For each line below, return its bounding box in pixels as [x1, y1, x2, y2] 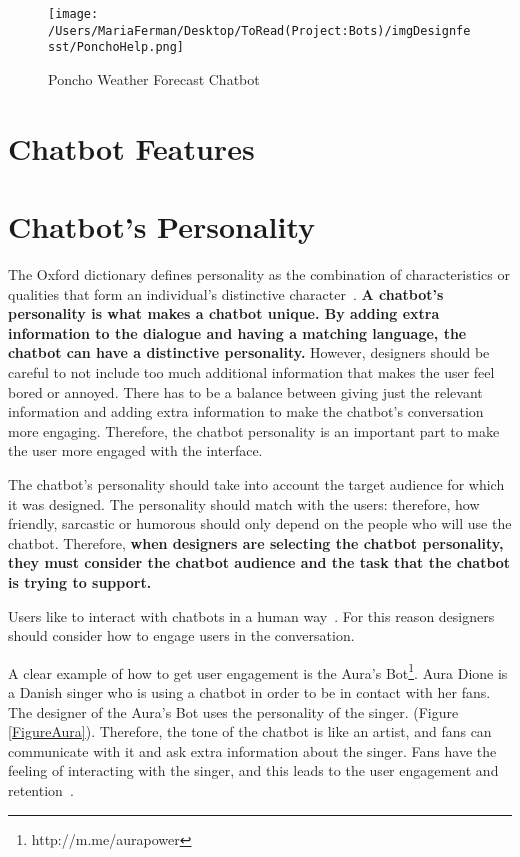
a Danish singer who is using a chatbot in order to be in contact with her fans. [8, 682, 491, 702]
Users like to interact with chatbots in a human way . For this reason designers [8, 605, 495, 626]
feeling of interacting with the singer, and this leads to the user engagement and [8, 760, 499, 781]
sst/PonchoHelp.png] [48, 40, 185, 55]
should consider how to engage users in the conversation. [8, 625, 355, 646]
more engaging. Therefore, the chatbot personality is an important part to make [8, 420, 500, 441]
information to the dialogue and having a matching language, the [8, 322, 467, 343]
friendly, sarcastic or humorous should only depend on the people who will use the [8, 513, 512, 534]
